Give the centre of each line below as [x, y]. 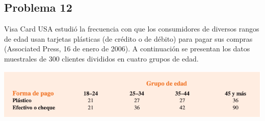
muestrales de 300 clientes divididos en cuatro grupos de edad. [101, 58]
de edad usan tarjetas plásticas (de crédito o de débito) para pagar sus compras [128, 38]
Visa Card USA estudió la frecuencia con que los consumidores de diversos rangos [132, 29]
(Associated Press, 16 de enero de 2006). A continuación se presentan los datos [127, 49]
